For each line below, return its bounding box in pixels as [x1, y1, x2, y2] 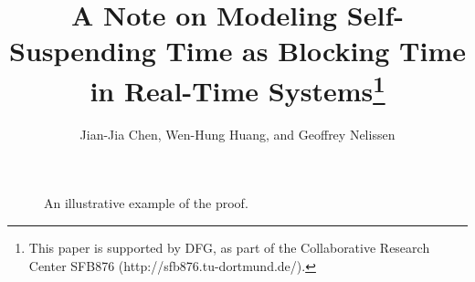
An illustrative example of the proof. [44, 193, 248, 213]
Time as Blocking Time [165, 32, 466, 69]
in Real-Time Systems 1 [90, 68, 385, 109]
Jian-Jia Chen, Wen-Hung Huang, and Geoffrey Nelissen [79, 124, 396, 143]
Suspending [9, 32, 156, 69]
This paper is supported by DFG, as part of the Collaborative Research [28, 238, 430, 257]
